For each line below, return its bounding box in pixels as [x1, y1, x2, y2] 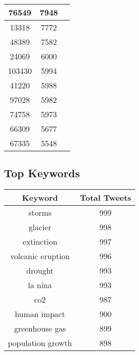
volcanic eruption [10, 250, 70, 262]
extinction [22, 236, 58, 248]
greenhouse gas [14, 323, 66, 335]
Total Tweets [79, 192, 132, 204]
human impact [15, 308, 65, 320]
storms [28, 207, 52, 219]
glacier [28, 221, 52, 233]
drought [26, 265, 54, 277]
